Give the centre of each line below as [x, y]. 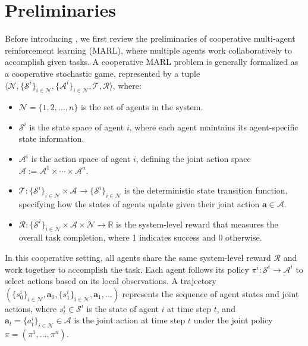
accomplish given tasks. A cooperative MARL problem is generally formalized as [152, 62]
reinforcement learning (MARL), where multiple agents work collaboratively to [148, 50]
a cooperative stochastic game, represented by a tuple [103, 73]
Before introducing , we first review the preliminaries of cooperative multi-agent [150, 38]
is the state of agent [122, 308]
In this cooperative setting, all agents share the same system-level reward [138, 258]
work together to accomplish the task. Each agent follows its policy [127, 269]
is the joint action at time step [130, 320]
